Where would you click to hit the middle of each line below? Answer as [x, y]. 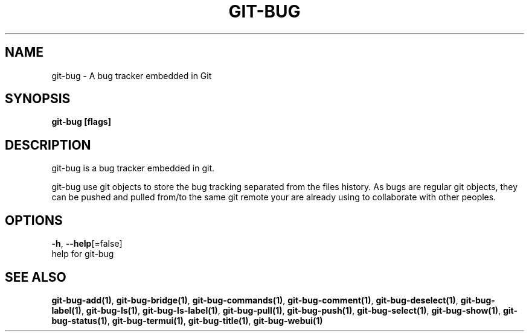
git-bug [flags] [81, 122]
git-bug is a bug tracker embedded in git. [133, 168]
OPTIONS [34, 220]
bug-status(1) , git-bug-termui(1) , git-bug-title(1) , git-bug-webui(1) [187, 320]
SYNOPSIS [38, 99]
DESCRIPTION [48, 145]
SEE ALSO [36, 277]
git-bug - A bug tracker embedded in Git [132, 75]
